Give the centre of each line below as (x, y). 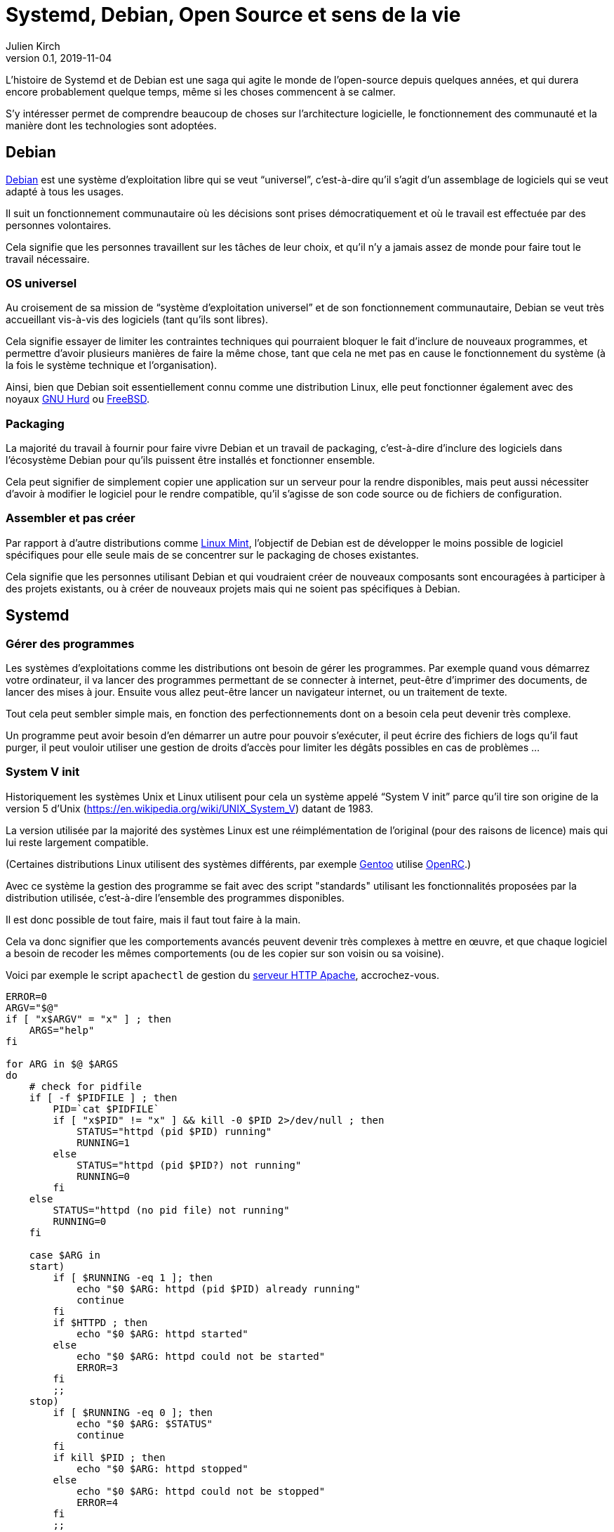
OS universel (41, 283)
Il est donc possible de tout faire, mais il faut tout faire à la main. (153, 919)
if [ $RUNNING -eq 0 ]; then (133, 1412)
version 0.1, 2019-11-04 (59, 58)
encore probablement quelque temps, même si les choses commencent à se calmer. (201, 91)
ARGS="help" (62, 1030)
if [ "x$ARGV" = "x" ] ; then (89, 1019)
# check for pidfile (85, 1086)
